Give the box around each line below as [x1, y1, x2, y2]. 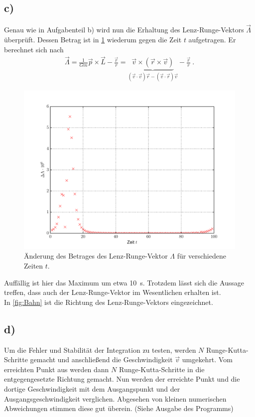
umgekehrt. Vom [182, 354, 233, 365]
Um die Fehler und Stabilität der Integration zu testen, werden [4, 344, 196, 355]
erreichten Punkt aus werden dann [4, 364, 109, 374]
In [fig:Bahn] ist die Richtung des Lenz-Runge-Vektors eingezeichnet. [4, 296, 213, 307]
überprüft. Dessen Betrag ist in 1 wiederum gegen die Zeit [4, 34, 182, 45]
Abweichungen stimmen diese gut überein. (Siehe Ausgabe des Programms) [4, 403, 234, 414]
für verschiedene [177, 251, 226, 261]
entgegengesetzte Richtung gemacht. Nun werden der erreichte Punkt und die [4, 374, 240, 384]
